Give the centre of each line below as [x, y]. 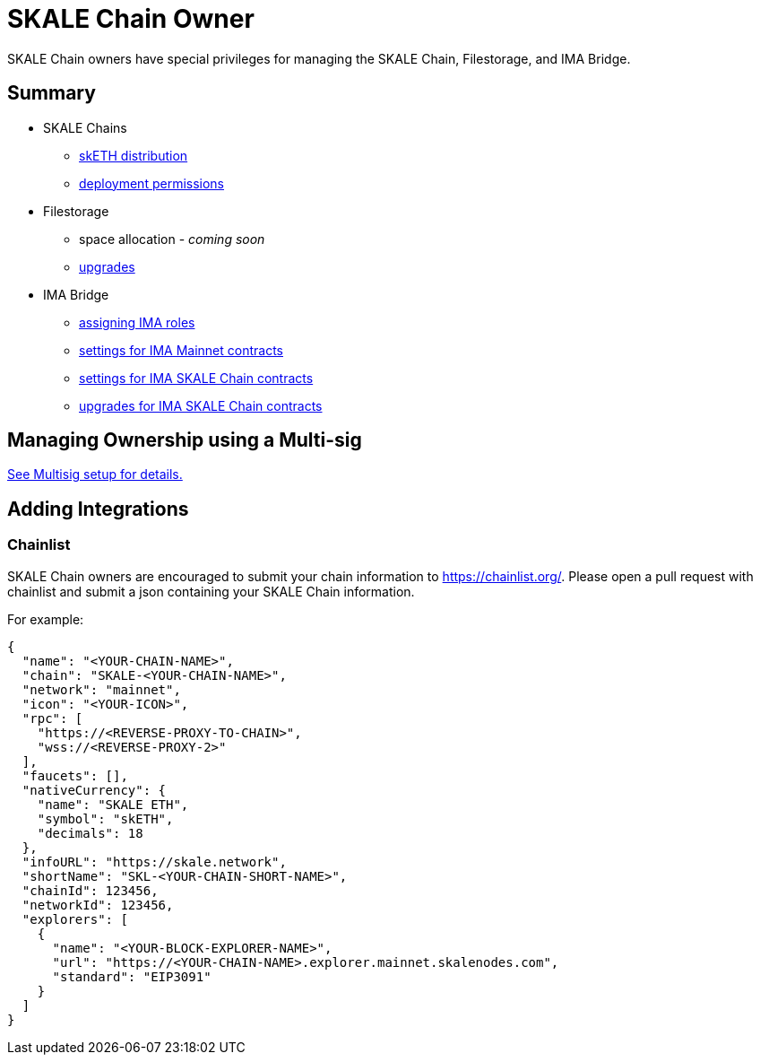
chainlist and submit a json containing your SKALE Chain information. [211, 591]
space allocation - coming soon [172, 239]
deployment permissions [152, 183]
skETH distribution [134, 155]
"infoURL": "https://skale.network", [154, 862]
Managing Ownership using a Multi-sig [185, 440]
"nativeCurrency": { [94, 790]
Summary [52, 93]
